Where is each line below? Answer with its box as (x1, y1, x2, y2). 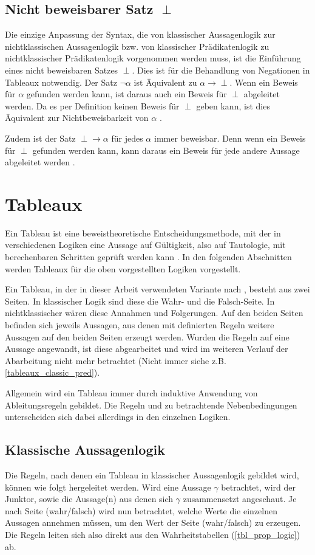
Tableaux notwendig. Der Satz (5, 75, 117, 88)
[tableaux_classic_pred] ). (5, 366, 100, 379)
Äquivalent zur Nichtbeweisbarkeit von (5, 111, 149, 124)
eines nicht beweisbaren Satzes (5, 63, 118, 76)
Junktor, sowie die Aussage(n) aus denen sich (5, 492, 174, 505)
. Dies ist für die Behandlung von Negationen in (132, 63, 310, 76)
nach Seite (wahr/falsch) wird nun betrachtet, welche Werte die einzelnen (5, 504, 277, 517)
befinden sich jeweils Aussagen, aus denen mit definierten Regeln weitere (5, 319, 274, 331)
